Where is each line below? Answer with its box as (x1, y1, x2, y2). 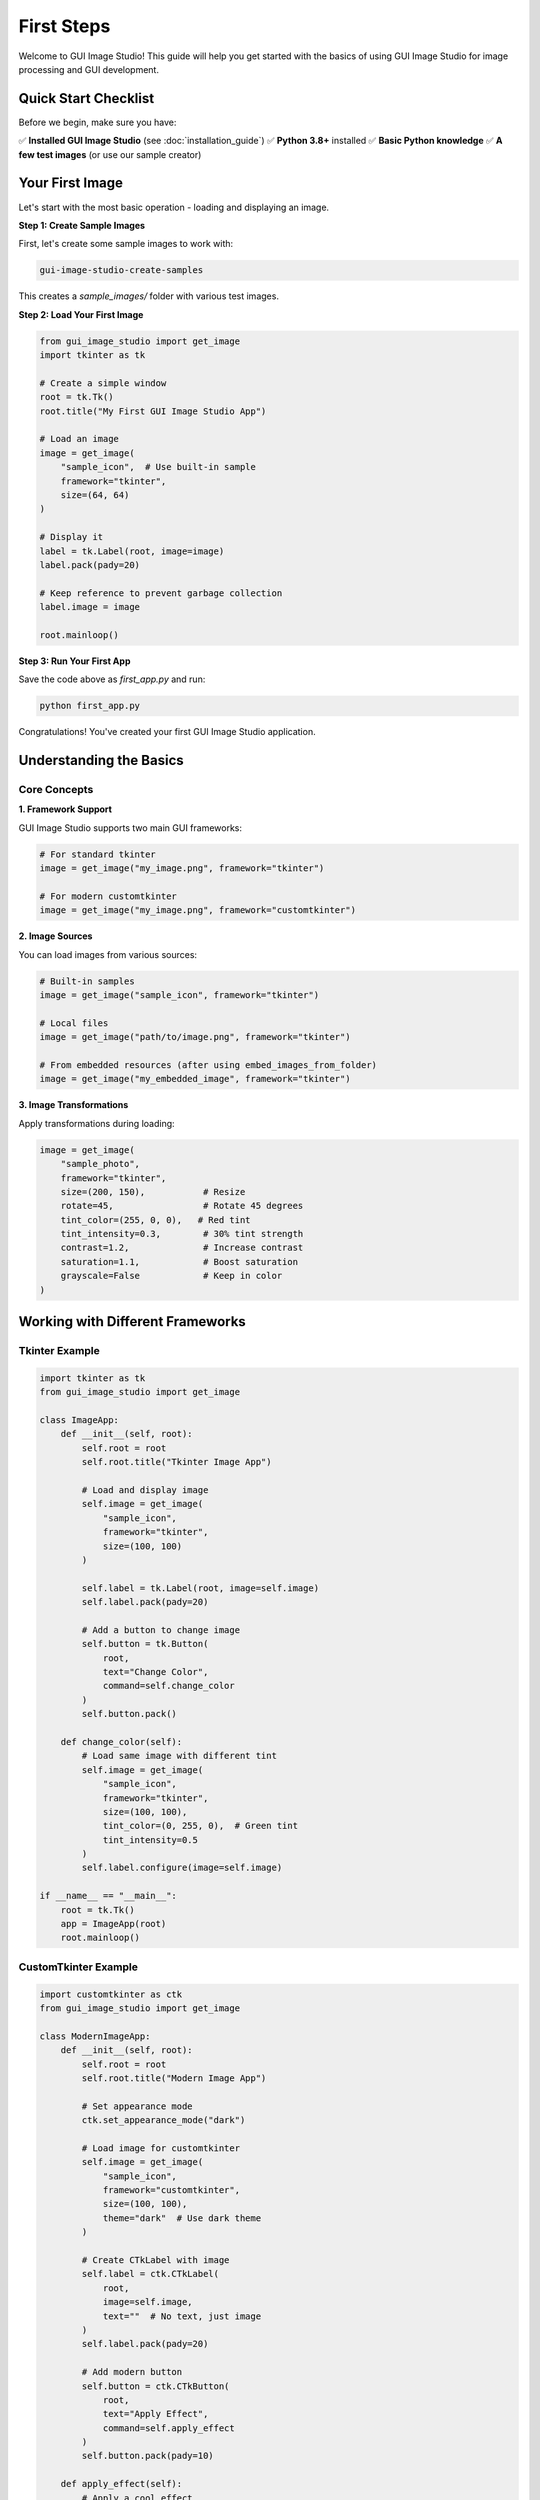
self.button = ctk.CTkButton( (81, 2380, 230, 2392)
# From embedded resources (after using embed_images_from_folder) (39, 1060, 378, 1070)
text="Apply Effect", (102, 2408, 209, 2420)
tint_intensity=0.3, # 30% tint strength (60, 1228, 304, 1240)
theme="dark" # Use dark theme (102, 2212, 262, 2224)
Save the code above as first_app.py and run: (18, 673, 206, 685)
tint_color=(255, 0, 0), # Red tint (60, 1214, 251, 1225)
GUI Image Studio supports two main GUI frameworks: (18, 821, 243, 834)
